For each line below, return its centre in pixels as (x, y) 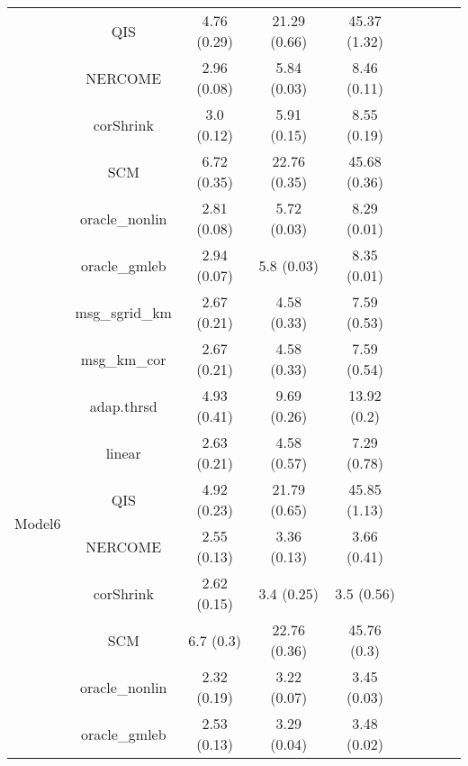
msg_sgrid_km (123, 312)
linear (123, 452)
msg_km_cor (123, 359)
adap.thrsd (123, 406)
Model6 (38, 523)
